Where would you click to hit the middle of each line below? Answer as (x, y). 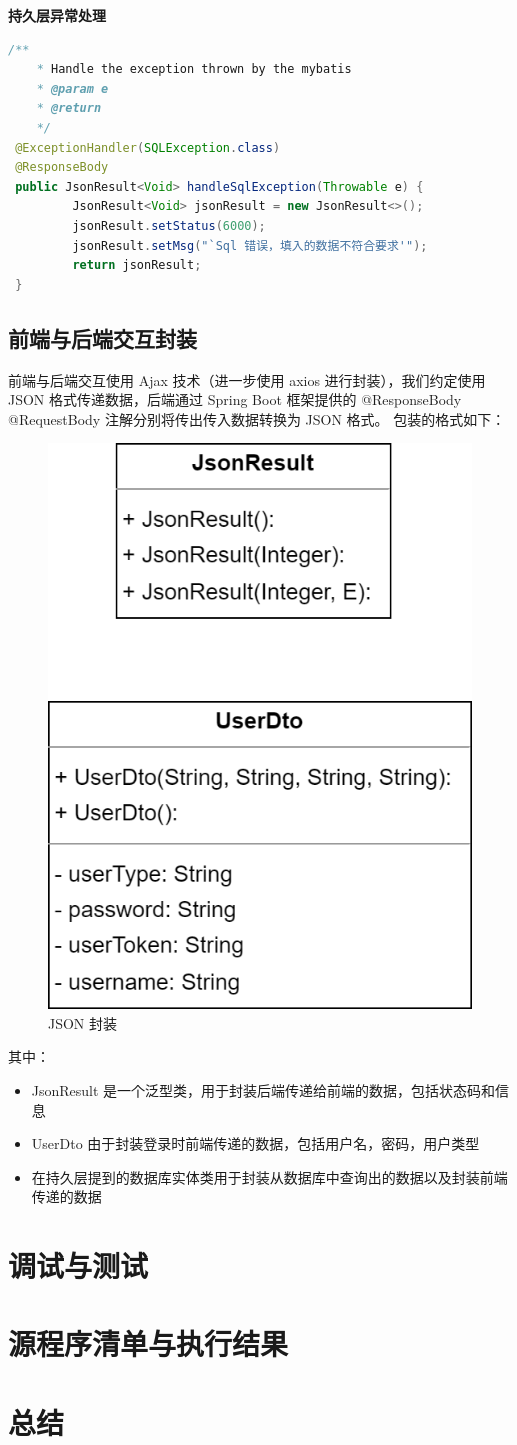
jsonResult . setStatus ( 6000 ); (169, 225)
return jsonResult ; (137, 265)
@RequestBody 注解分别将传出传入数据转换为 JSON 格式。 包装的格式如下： (257, 418)
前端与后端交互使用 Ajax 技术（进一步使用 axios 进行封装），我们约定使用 (247, 379)
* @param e (72, 88)
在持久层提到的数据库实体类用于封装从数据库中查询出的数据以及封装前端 (269, 1176)
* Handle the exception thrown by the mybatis (194, 69)
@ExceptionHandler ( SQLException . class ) (148, 147)
